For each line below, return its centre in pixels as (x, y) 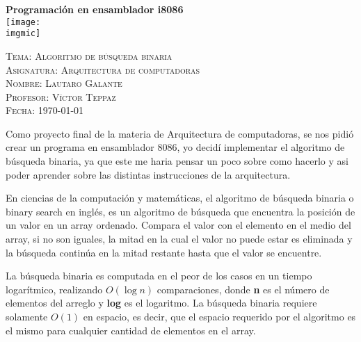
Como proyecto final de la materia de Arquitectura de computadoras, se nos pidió (180, 133)
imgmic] (23, 34)
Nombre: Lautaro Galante (64, 83)
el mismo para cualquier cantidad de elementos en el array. (131, 330)
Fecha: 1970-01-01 (45, 110)
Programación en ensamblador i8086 (95, 9)
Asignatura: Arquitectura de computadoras (103, 69)
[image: (23, 22)
